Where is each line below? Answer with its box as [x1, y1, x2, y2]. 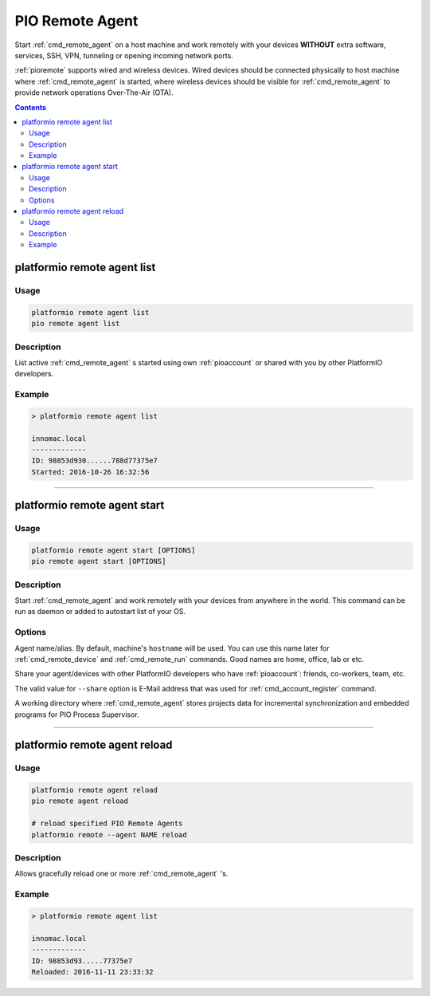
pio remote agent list [31, 319, 120, 329]
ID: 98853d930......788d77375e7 [31, 456, 158, 466]
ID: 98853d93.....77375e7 [31, 956, 133, 965]
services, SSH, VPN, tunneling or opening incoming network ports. [14, 50, 234, 60]
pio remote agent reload [31, 797, 129, 805]
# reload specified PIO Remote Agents [31, 819, 183, 829]
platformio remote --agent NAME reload [31, 830, 187, 839]
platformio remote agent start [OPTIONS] [31, 545, 196, 554]
